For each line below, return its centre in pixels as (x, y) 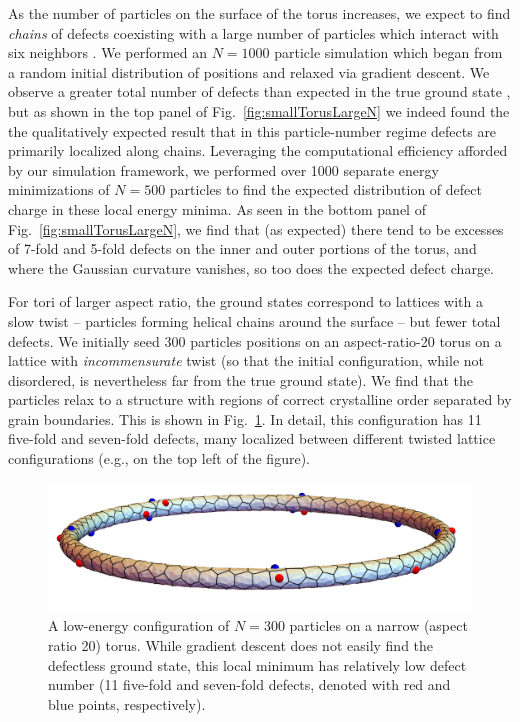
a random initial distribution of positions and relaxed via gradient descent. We (249, 71)
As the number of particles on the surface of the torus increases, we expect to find (259, 13)
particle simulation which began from (388, 52)
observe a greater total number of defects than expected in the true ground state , (259, 91)
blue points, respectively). (127, 703)
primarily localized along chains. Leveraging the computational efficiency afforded (258, 150)
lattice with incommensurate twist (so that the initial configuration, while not (246, 360)
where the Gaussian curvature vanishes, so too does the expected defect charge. (251, 267)
